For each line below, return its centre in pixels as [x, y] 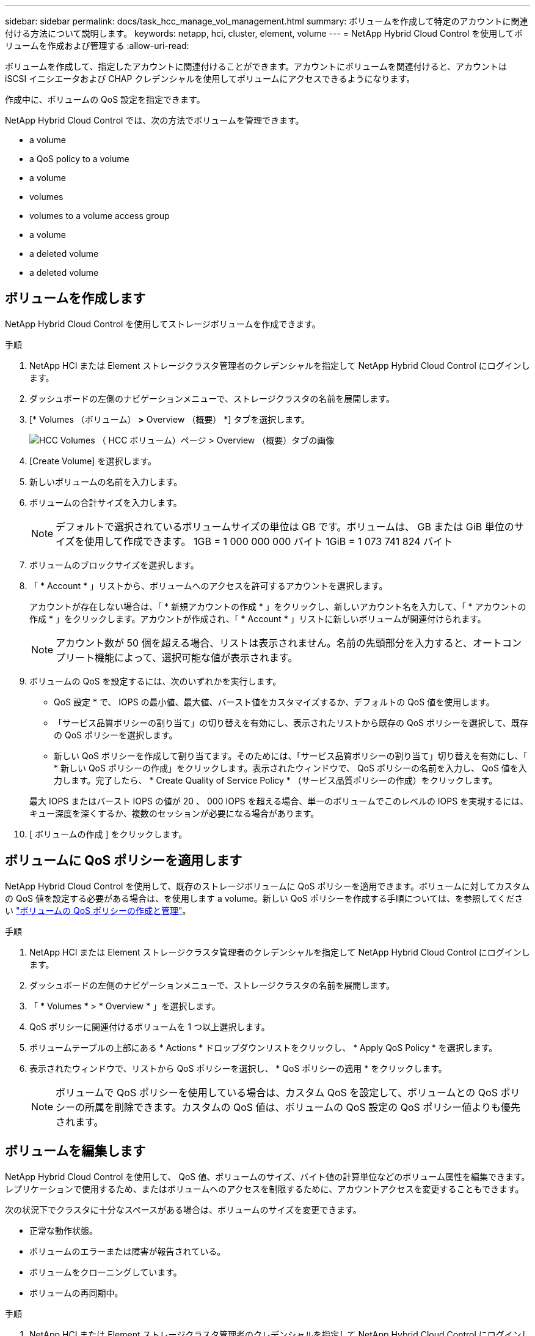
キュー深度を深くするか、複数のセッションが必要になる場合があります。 [174, 813]
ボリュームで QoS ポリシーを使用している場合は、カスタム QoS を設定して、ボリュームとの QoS [277, 1092]
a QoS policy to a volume [79, 159]
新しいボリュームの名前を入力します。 [106, 481]
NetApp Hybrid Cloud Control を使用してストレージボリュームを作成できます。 [163, 324]
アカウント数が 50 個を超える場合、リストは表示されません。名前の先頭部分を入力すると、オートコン [289, 643]
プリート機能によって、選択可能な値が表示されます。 [177, 657]
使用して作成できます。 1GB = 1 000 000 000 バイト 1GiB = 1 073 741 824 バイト [269, 541]
